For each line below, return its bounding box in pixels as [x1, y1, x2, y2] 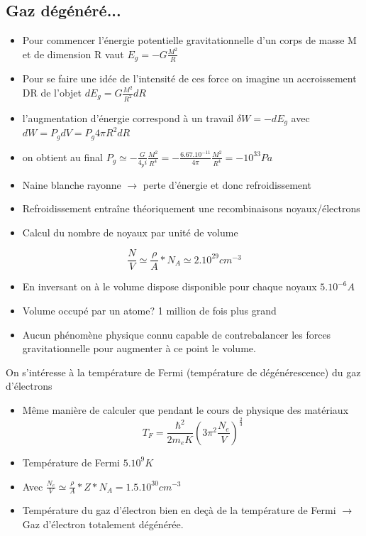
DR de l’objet [22, 85, 82, 99]
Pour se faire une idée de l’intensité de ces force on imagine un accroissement [22, 71, 357, 86]
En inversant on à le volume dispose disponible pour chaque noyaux [22, 279, 317, 294]
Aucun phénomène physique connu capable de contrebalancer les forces [22, 327, 331, 341]
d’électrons [6, 378, 52, 393]
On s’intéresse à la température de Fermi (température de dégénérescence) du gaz [6, 364, 361, 379]
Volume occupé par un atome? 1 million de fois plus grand [22, 303, 277, 318]
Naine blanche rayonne [22, 177, 121, 192]
